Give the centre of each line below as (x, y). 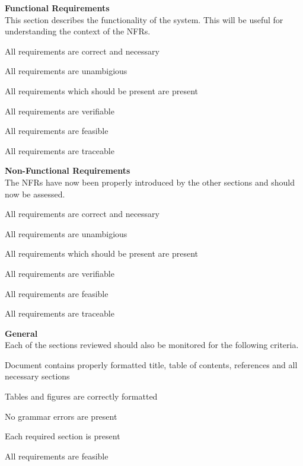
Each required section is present (63, 436)
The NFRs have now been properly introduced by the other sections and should (150, 182)
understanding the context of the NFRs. (78, 31)
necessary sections (37, 376)
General (21, 333)
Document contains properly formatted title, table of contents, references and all (151, 364)
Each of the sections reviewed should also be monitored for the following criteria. (152, 345)
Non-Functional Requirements (68, 170)
